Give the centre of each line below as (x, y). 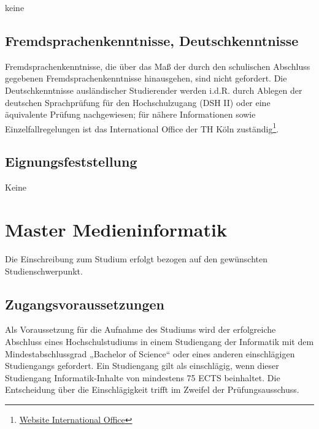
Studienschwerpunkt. (44, 271)
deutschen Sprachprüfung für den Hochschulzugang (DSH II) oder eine (138, 102)
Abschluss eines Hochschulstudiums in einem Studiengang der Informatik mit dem (159, 341)
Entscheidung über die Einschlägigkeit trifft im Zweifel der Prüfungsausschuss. (152, 389)
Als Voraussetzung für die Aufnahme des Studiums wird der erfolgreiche (140, 329)
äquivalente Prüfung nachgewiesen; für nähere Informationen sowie (130, 114)
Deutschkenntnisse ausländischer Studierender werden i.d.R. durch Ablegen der (154, 90)
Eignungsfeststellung (71, 161)
